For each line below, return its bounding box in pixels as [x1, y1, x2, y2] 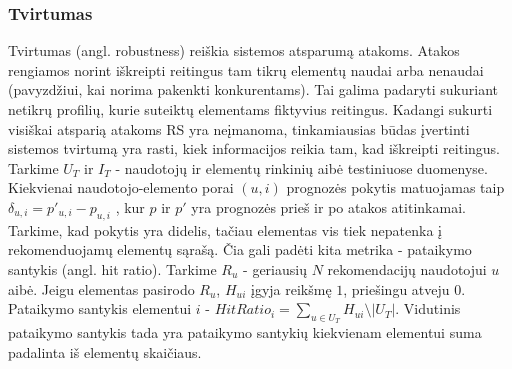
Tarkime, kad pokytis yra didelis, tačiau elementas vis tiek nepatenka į [8, 219, 442, 240]
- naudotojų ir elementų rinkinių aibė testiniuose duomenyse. [115, 157, 488, 178]
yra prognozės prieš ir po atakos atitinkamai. [191, 196, 466, 217]
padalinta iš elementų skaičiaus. [8, 341, 202, 362]
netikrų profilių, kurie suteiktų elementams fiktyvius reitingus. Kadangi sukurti [8, 99, 493, 119]
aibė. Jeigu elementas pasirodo [8, 278, 195, 299]
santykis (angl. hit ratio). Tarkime [8, 258, 217, 279]
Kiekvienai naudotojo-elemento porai [8, 177, 234, 198]
